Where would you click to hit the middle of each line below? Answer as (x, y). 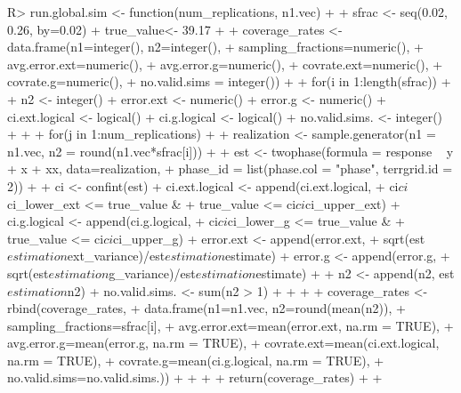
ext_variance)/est (116, 256)
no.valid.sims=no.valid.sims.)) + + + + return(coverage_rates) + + (195, 377)
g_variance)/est (152, 273)
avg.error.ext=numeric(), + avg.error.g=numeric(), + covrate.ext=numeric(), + (225, 64)
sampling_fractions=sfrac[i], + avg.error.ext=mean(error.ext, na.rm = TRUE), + (230, 325)
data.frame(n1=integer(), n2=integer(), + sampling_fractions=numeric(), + (215, 47)
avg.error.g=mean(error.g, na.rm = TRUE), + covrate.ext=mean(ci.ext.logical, (223, 343)
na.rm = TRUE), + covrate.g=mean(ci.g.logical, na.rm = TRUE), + (196, 360)
